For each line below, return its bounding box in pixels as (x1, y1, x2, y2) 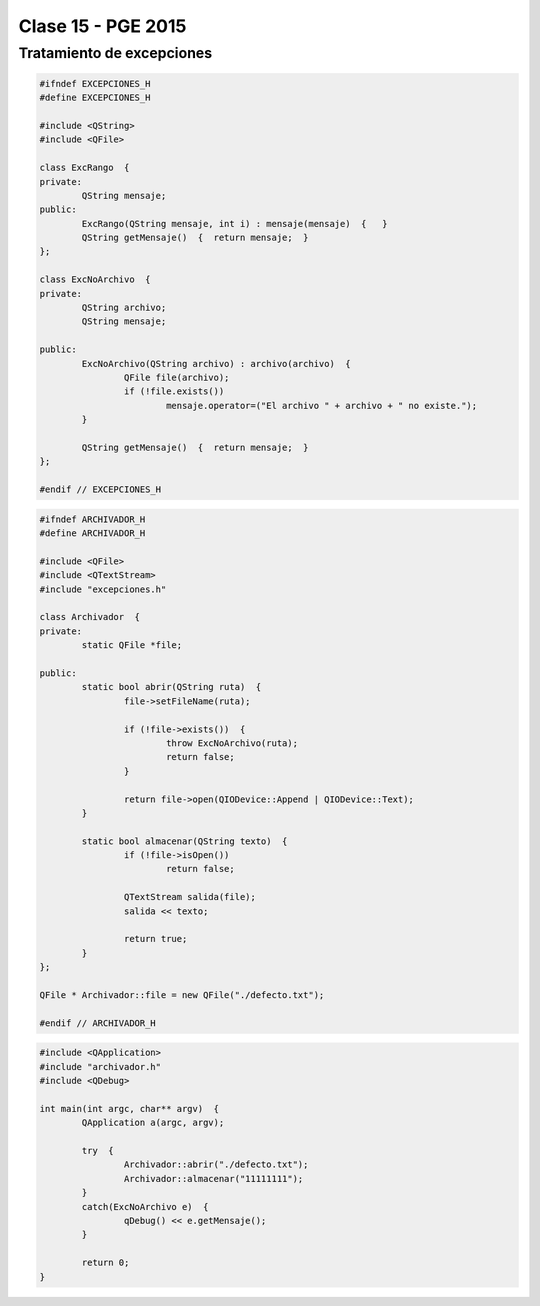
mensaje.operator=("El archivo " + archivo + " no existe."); (165, 400, 478, 411)
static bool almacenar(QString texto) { (81, 835, 288, 847)
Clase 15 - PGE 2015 (18, 15, 187, 37)
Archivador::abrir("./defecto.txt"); (123, 1159, 309, 1170)
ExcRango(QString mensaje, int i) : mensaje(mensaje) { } (81, 218, 388, 229)
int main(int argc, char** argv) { (39, 1103, 220, 1114)
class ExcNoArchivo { (39, 274, 151, 285)
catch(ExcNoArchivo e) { (81, 1201, 209, 1212)
